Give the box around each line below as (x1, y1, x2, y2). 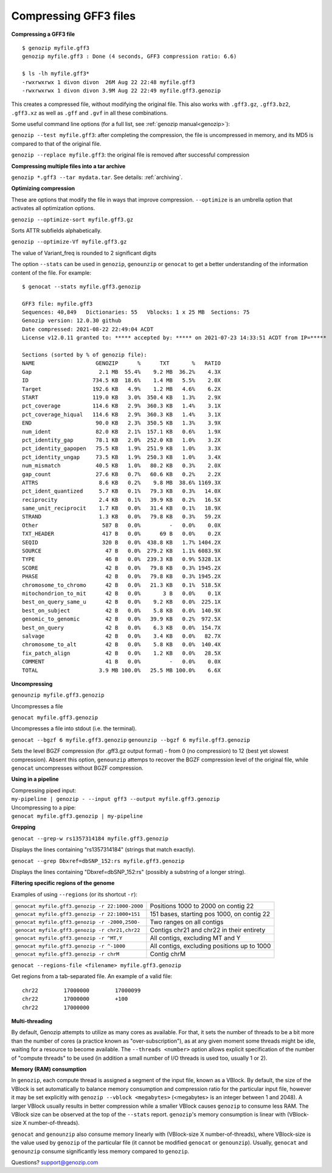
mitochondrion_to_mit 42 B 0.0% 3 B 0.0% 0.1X (22, 590, 221, 597)
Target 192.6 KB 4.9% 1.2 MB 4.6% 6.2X (22, 386, 221, 392)
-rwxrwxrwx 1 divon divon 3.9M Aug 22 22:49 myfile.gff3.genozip (22, 87, 221, 94)
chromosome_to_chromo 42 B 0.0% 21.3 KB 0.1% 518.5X (22, 582, 221, 588)
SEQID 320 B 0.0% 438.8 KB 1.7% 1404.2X (22, 539, 221, 546)
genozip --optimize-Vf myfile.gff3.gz (11, 238, 127, 245)
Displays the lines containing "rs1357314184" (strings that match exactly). (11, 846, 196, 853)
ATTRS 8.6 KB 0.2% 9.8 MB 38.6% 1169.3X (22, 479, 221, 486)
